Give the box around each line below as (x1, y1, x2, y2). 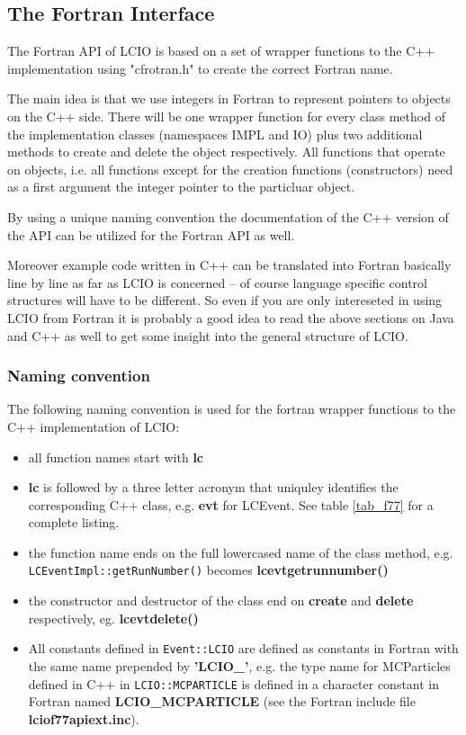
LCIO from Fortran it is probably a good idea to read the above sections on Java (7, 308, 454, 327)
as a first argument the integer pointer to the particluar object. (7, 177, 355, 196)
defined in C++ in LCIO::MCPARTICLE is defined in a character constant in (28, 674, 440, 693)
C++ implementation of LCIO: (7, 417, 180, 435)
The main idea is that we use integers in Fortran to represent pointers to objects (7, 89, 451, 108)
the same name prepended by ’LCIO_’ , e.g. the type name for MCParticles (28, 656, 451, 675)
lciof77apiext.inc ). (28, 709, 139, 728)
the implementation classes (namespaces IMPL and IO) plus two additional (7, 124, 423, 143)
